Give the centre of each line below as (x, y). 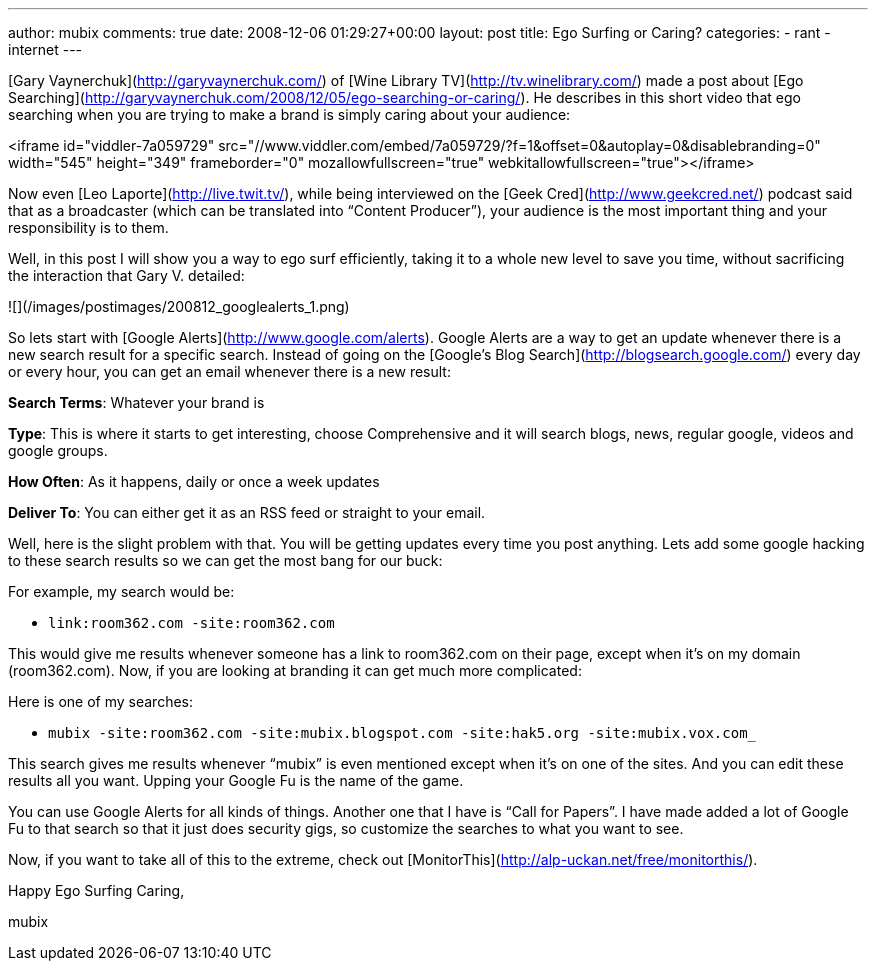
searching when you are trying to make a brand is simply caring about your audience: (289, 114)
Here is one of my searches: (101, 701)
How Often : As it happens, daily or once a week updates (194, 481)
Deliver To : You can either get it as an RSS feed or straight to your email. (247, 512)
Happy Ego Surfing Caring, (96, 890)
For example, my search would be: (121, 591)
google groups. (58, 450)
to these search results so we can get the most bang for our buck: (225, 560)
